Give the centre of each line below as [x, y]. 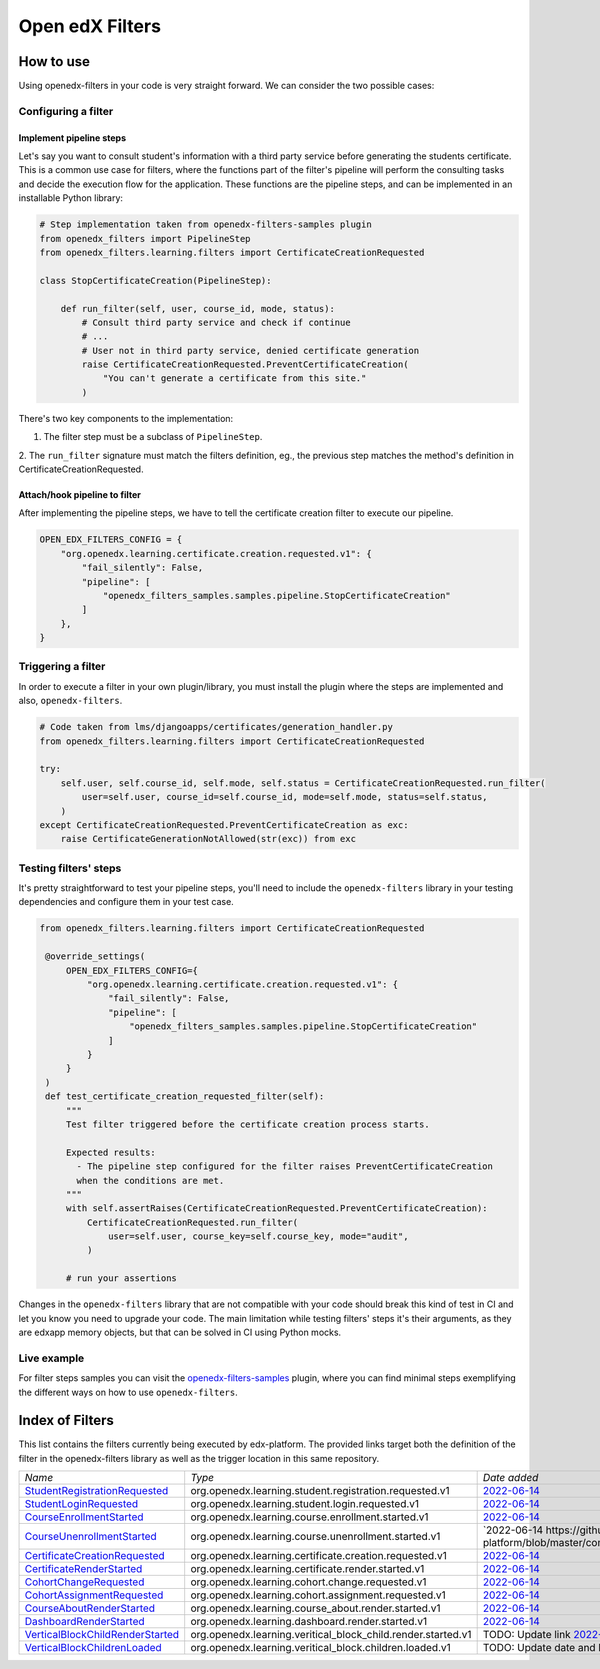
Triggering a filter [62, 667]
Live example [51, 1358]
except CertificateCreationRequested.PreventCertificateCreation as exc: [224, 824]
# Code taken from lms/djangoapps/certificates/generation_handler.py [216, 727]
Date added [510, 1478]
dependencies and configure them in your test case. [126, 902]
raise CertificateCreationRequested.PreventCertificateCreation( [245, 364]
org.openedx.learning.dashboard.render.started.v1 [309, 1622]
